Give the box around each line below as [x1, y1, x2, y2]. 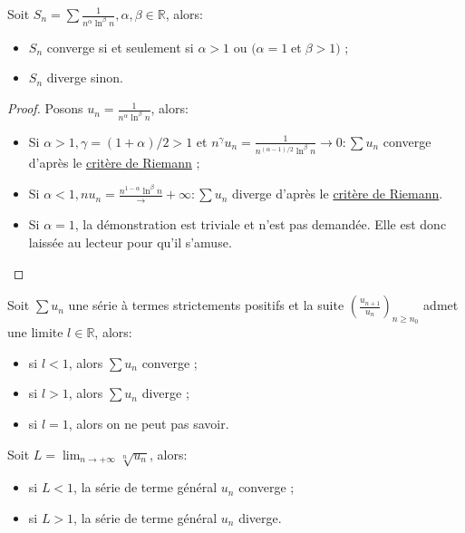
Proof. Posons [7, 99, 83, 118]
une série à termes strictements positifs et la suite [68, 296, 344, 315]
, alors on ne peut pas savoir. [68, 414, 229, 433]
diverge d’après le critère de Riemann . [231, 184, 443, 203]
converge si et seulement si [46, 37, 194, 56]
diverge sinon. [46, 68, 123, 87]
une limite [7, 323, 63, 342]
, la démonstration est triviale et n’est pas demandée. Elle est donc [74, 215, 447, 234]
